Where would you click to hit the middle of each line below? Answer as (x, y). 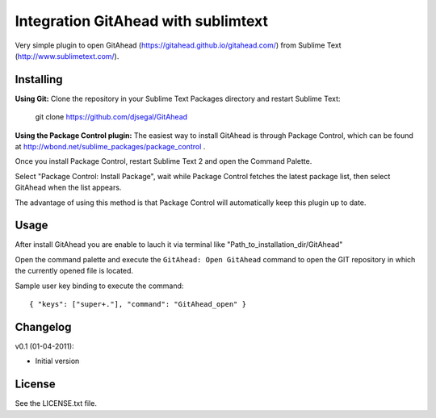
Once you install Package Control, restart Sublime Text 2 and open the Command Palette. (163, 161)
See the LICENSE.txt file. (56, 403)
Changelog (43, 327)
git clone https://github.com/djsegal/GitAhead (111, 117)
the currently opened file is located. (74, 271)
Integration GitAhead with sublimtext (141, 21)
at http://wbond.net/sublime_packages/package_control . (110, 147)
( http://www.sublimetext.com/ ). (67, 56)
